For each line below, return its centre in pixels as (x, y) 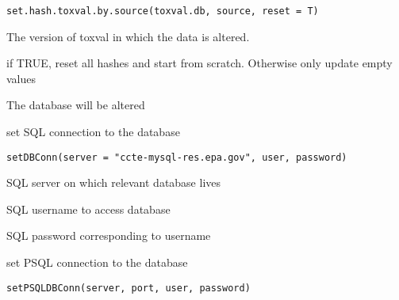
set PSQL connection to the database (97, 262)
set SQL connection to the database (93, 132)
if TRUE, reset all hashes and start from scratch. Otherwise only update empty (199, 63)
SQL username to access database (88, 209)
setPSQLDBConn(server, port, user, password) (129, 288)
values (21, 78)
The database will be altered (76, 105)
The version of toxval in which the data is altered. (128, 36)
